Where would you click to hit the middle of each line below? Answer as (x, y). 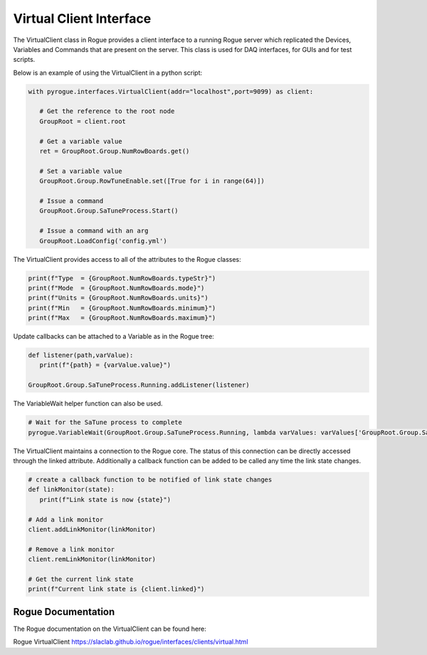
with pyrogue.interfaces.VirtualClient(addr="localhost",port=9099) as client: (171, 91)
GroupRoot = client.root (83, 121)
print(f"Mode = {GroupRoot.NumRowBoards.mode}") (116, 288)
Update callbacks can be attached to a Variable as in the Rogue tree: (114, 336)
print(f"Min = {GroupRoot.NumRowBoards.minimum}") (122, 308)
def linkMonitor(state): (72, 490)
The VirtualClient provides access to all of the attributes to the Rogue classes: (127, 259)
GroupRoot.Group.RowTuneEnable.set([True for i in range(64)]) (152, 181)
